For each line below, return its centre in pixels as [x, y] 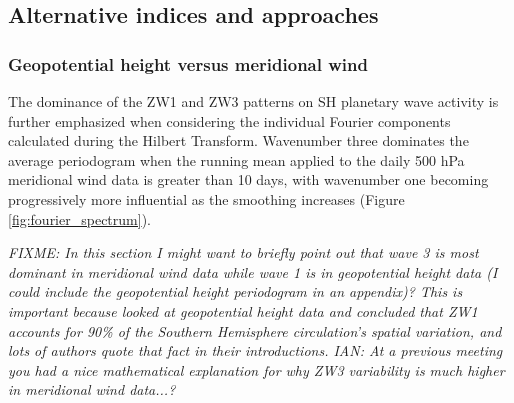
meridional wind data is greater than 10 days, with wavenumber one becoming [248, 179]
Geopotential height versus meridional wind [188, 63]
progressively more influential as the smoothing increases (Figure [206, 198]
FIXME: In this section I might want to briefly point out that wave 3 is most [243, 252]
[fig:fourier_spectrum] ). [79, 218]
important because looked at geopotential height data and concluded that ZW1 [243, 310]
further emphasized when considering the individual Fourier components [229, 120]
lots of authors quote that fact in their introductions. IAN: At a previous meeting [255, 350]
